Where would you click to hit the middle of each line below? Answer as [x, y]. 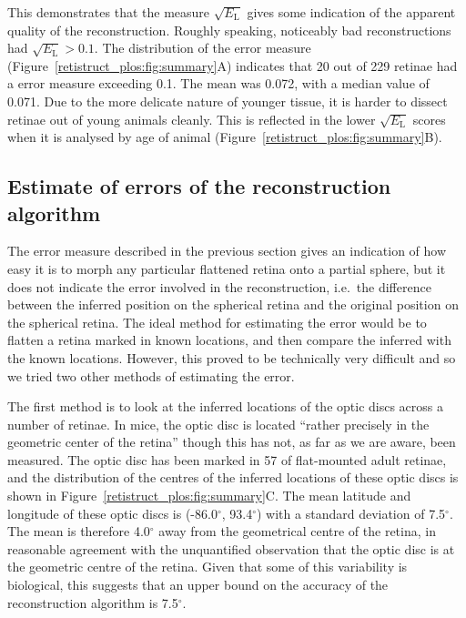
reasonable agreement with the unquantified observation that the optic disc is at [231, 548]
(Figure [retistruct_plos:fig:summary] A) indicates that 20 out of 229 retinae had [233, 65]
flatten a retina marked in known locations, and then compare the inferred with [229, 340]
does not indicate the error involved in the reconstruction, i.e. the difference [219, 286]
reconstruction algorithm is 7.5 [93, 602]
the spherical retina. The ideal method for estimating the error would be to [217, 322]
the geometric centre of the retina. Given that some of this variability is [208, 567]
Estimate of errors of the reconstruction [199, 186]
